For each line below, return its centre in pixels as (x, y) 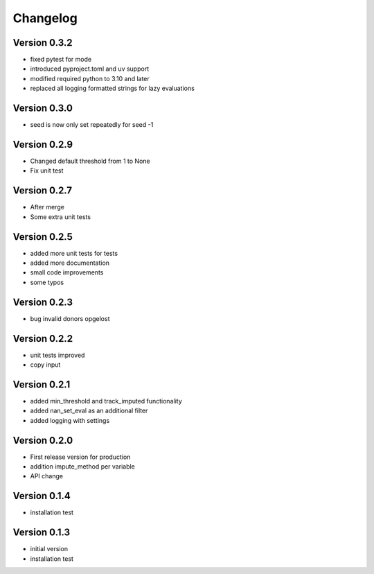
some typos (47, 282)
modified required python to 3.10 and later (90, 78)
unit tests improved (57, 355)
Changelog (45, 18)
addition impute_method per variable (82, 467)
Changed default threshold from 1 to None (90, 161)
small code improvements (67, 272)
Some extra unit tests (61, 217)
